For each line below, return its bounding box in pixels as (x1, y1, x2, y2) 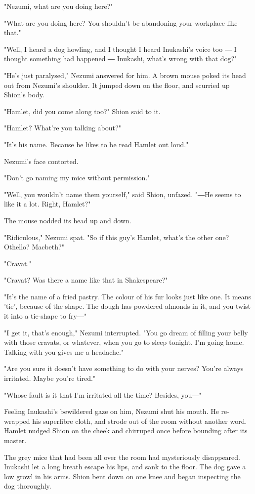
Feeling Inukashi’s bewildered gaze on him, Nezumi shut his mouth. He (4, 406, 219, 416)
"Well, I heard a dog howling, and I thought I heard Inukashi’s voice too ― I (4, 43, 237, 54)
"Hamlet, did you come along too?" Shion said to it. (4, 106, 161, 116)
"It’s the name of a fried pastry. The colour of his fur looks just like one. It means (4, 291, 252, 301)
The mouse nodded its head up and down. (4, 215, 131, 225)
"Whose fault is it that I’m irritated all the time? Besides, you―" (4, 389, 202, 400)
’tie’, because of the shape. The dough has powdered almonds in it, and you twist (4, 301, 251, 311)
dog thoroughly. (4, 481, 51, 491)
